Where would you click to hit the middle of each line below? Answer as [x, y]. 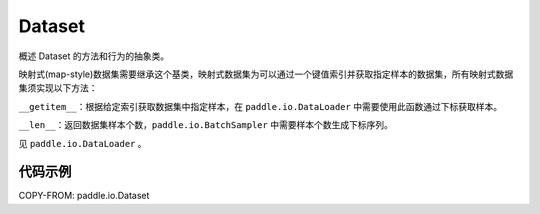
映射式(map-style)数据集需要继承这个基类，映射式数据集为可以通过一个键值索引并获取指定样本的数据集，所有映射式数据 [266, 74]
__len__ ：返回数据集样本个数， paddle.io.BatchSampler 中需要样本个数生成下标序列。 [206, 125]
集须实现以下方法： [58, 88]
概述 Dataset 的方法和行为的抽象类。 [94, 56]
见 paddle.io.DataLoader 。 [82, 143]
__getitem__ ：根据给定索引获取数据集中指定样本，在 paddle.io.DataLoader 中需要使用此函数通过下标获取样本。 [260, 106]
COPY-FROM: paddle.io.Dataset [84, 196]
